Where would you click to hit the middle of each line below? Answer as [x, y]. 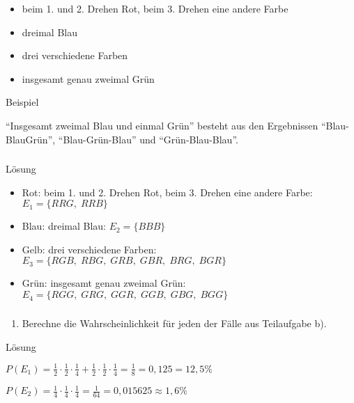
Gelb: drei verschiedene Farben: [89, 249]
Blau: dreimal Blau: [64, 226]
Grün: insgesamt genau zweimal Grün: [104, 283]
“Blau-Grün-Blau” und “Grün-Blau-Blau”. [148, 139]
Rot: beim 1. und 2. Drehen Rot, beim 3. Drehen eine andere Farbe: [167, 192]
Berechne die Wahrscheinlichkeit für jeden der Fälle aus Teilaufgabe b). [174, 323]
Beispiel [22, 102]
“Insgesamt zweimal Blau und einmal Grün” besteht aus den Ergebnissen [162, 125]
